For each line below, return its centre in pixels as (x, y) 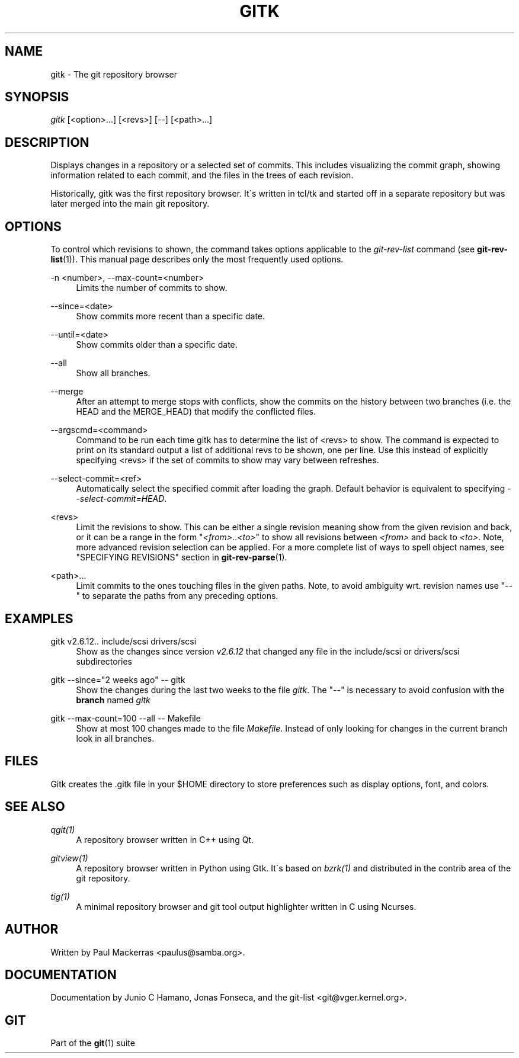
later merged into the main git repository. (130, 204)
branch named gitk (113, 700)
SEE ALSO (35, 807)
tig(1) (60, 896)
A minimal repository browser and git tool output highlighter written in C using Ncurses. (246, 906)
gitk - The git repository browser (114, 74)
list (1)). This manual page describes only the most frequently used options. (197, 259)
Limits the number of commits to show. (152, 288)
